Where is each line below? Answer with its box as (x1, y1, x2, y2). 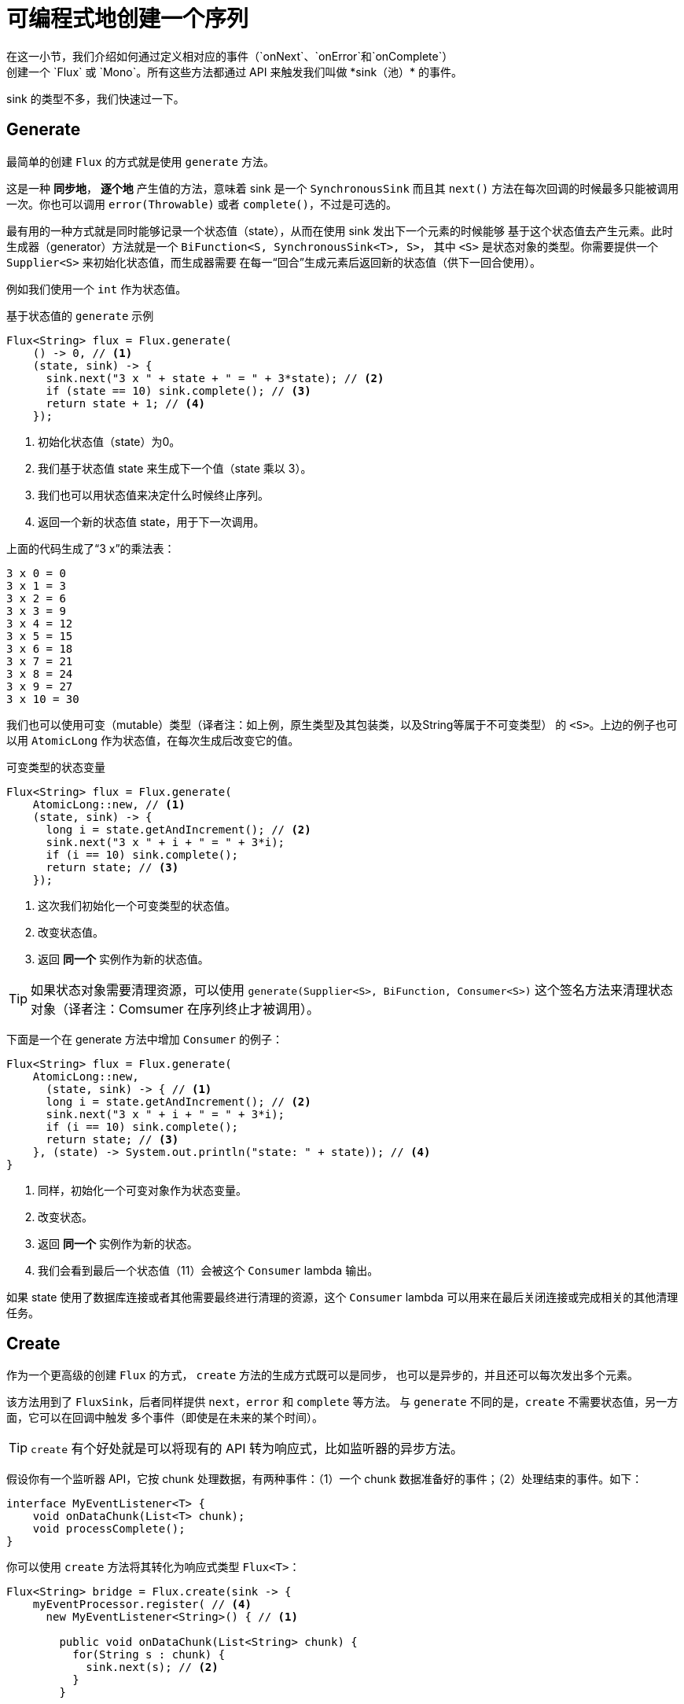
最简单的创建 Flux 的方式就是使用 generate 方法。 (6, 154, 274, 168)
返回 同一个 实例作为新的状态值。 (38, 951, 209, 966)
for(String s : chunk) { (72, 1648, 226, 1662)
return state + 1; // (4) (46, 396, 205, 410)
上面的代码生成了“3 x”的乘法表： (6, 541, 175, 555)
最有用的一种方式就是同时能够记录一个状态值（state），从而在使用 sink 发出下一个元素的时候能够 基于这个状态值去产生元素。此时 (6, 223, 674, 237)
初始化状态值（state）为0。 (38, 434, 181, 448)
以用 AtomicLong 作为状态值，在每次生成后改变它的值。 (6, 733, 300, 747)
